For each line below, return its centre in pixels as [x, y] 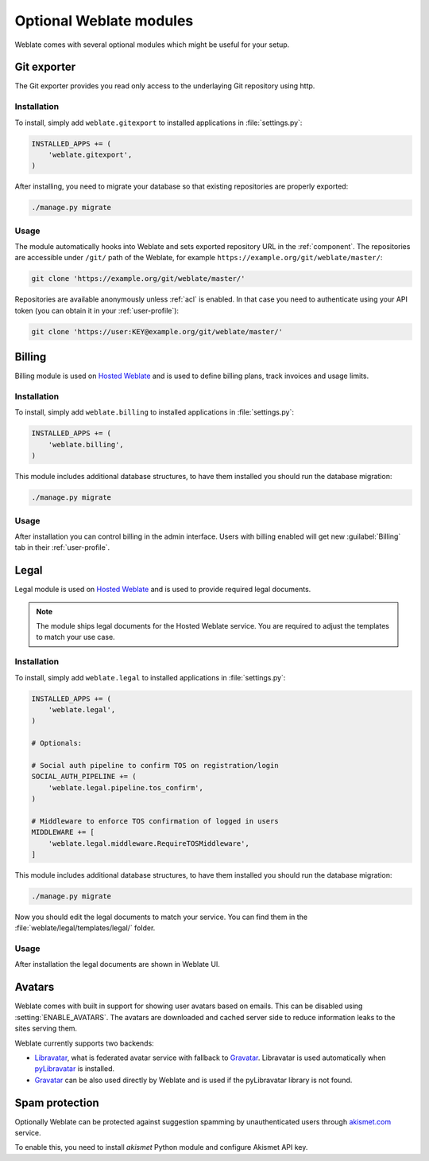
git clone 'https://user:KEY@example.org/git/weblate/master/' [157, 331]
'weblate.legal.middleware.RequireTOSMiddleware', [149, 843]
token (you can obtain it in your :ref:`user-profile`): [97, 310]
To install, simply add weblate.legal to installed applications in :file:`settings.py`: [150, 677]
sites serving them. [46, 1029]
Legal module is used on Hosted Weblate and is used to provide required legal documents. [163, 590]
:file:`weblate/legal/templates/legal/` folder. [85, 928]
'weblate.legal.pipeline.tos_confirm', [126, 787]
